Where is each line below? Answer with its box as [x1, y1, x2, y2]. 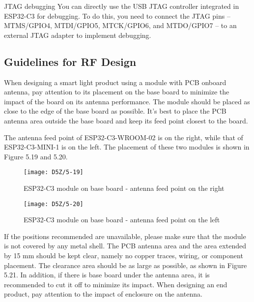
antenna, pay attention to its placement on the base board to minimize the [4, 87, 229, 97]
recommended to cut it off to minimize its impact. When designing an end [4, 279, 227, 289]
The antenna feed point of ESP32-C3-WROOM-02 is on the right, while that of [4, 132, 243, 142]
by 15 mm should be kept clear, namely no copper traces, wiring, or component [4, 250, 243, 261]
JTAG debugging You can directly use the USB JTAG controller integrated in [4, 1, 239, 11]
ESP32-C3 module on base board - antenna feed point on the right [24, 182, 225, 193]
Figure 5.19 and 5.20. [4, 151, 68, 161]
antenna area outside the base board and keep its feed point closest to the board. [4, 115, 248, 125]
